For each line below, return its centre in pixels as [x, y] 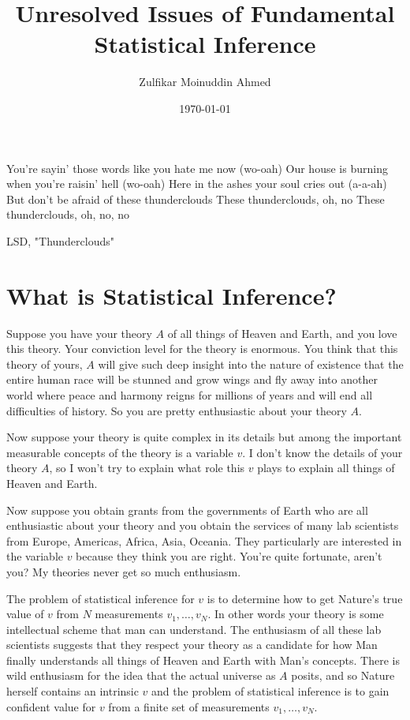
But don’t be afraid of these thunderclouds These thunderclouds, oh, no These [196, 199]
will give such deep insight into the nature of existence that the [251, 364]
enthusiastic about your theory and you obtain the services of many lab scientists [203, 525]
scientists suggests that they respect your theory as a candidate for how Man [192, 645]
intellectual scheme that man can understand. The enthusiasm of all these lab [194, 629]
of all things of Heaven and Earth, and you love [282, 333]
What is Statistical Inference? [171, 295]
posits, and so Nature [343, 675]
